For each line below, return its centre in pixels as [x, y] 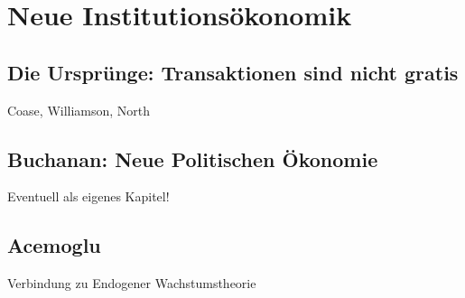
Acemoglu [54, 245]
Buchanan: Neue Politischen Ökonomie [193, 158]
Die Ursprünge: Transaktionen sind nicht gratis [233, 72]
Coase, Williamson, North [79, 110]
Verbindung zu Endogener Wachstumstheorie [132, 283]
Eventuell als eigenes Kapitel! [88, 196]
